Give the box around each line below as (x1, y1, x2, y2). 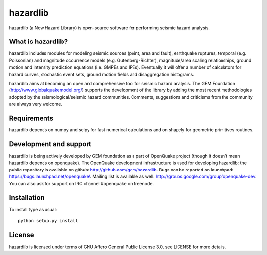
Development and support (9, 140, 91, 148)
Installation (9, 193, 44, 202)
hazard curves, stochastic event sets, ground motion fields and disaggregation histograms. (9, 71, 195, 77)
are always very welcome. (9, 101, 63, 107)
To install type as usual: (9, 207, 57, 212)
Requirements (9, 114, 54, 122)
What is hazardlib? (9, 38, 68, 46)
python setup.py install (18, 218, 78, 223)
